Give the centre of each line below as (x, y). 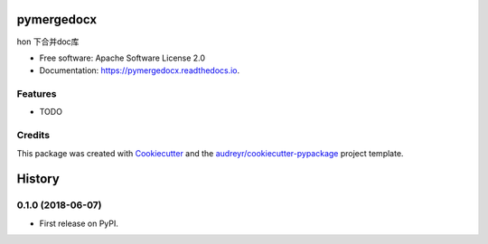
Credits (33, 136)
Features (37, 94)
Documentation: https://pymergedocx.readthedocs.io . (140, 70)
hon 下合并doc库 (48, 42)
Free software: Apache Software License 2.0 (122, 58)
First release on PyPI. (79, 223)
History (38, 179)
